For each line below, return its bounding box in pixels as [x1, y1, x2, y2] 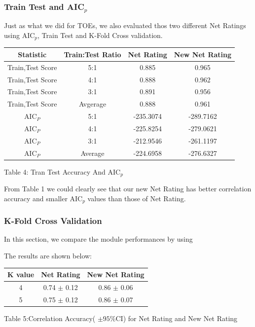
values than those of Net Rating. [87, 193, 186, 203]
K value [7, 269, 35, 280]
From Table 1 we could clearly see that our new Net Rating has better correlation [4, 183, 252, 194]
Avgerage [78, 99, 107, 109]
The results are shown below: [4, 251, 92, 261]
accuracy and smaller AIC [4, 193, 83, 203]
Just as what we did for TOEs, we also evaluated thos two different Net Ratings [4, 20, 246, 31]
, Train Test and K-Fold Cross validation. [37, 30, 163, 40]
